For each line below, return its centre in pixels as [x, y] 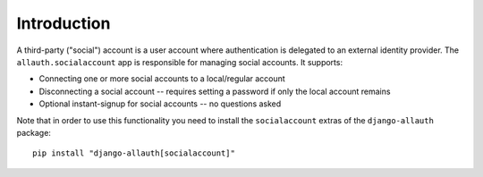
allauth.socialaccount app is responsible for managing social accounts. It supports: [180, 62]
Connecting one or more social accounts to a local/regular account [162, 79]
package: [34, 132]
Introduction [64, 23]
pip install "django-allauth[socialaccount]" [134, 153]
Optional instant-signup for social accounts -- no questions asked [160, 104]
